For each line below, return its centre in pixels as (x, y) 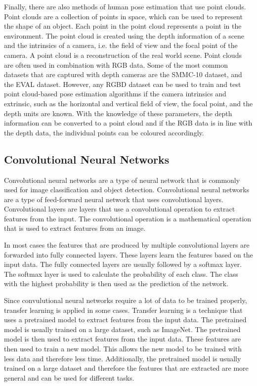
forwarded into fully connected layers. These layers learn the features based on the (128, 254)
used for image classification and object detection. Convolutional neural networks (127, 190)
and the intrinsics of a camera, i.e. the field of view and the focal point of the (121, 45)
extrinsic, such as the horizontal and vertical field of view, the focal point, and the (128, 103)
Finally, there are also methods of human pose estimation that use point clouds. (125, 6)
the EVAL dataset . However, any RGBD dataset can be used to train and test (123, 84)
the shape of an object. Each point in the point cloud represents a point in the (123, 26)
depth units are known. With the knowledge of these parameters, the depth (118, 113)
